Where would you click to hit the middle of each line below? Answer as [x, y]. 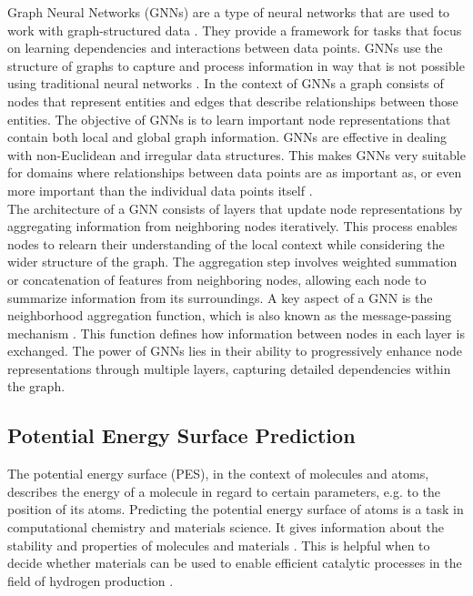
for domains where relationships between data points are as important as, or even [235, 172]
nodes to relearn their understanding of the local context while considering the [226, 243]
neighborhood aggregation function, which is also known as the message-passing [230, 315]
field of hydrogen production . [91, 580]
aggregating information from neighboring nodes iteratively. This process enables [232, 226]
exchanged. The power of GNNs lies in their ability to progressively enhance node [235, 351]
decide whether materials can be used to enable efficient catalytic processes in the [235, 563]
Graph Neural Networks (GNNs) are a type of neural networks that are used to [229, 12]
